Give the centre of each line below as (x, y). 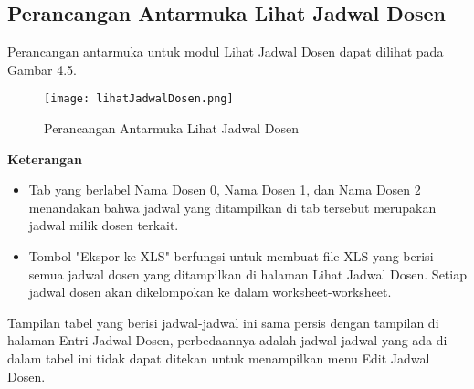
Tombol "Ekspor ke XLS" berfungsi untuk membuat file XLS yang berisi (231, 256)
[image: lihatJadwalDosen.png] (139, 99)
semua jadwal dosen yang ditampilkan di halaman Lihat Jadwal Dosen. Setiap (248, 273)
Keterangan (45, 158)
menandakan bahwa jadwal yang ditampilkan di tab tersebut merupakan (232, 207)
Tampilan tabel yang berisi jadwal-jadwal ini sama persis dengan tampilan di (223, 322)
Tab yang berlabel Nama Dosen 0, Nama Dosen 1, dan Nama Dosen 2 (225, 189)
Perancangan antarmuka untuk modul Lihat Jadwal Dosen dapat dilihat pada (226, 52)
